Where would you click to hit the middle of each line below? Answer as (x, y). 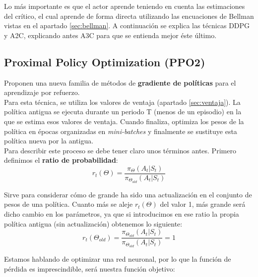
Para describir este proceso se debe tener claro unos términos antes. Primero (120, 150)
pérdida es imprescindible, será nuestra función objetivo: (90, 268)
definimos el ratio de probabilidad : (61, 160)
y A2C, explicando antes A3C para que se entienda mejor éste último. (110, 35)
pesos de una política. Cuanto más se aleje (68, 204)
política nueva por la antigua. (49, 141)
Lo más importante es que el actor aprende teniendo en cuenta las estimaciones (125, 6)
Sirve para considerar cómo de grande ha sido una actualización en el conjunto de (128, 194)
